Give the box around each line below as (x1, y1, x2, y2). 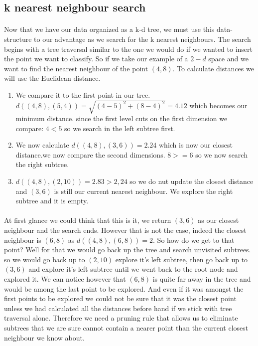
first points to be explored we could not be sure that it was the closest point (4, 293, 237, 304)
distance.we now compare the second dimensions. (15, 149, 165, 160)
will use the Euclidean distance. (4, 73, 101, 83)
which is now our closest (159, 140, 233, 150)
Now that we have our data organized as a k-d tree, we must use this (4, 24, 215, 34)
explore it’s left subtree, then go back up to (115, 254, 248, 264)
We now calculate (15, 140, 69, 150)
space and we (208, 53, 249, 64)
